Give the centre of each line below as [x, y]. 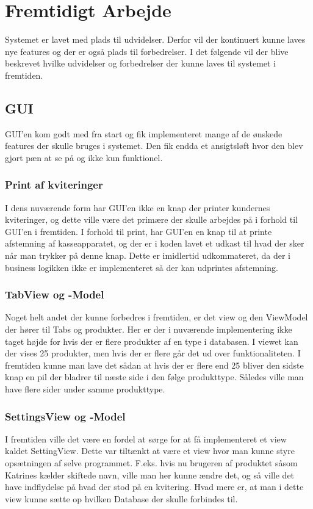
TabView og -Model [55, 294]
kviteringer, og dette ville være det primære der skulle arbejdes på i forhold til [151, 219]
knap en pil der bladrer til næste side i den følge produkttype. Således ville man [154, 377]
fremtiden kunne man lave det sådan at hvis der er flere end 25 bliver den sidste [154, 365]
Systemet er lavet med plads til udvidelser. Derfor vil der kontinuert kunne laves [155, 39]
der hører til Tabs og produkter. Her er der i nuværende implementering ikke [149, 329]
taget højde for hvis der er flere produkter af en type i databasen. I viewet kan [152, 341]
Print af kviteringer [54, 185]
